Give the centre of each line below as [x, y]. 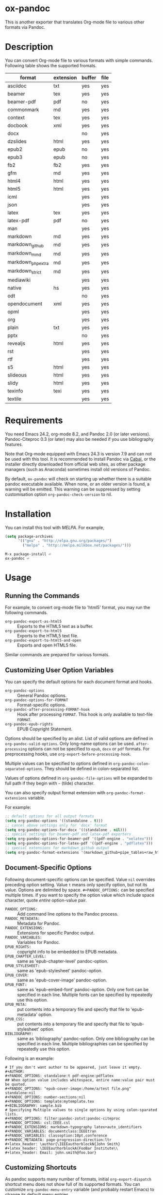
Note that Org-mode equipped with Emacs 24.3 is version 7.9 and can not [78, 453]
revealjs [16, 343]
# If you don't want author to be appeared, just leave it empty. [73, 1067]
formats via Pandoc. [25, 27]
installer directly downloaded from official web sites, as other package [75, 464]
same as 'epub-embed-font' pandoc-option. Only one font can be [83, 989]
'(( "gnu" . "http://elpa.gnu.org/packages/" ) [65, 541]
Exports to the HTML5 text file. [48, 636]
